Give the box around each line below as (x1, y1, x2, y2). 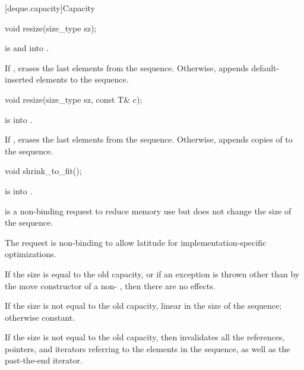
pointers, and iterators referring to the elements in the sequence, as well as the (5, 342, 290, 355)
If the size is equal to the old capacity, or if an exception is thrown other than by (5, 267, 300, 280)
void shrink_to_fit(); (5, 165, 82, 177)
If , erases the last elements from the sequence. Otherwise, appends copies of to (5, 133, 293, 146)
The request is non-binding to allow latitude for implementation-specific (5, 236, 267, 248)
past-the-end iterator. (5, 354, 83, 366)
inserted (5, 73, 34, 86)
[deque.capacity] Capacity (5, 2, 96, 14)
